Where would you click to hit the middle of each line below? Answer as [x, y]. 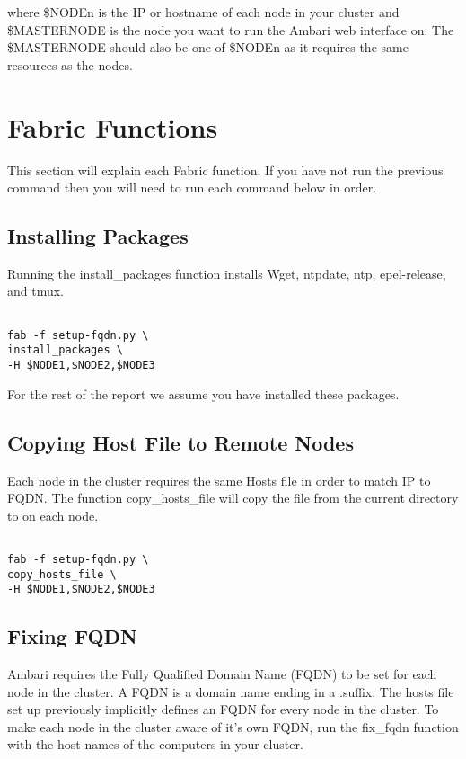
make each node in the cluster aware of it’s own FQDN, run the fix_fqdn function [233, 726]
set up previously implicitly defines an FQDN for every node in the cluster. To [223, 709]
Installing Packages [98, 236]
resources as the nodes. [70, 64]
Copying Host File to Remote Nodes [180, 442]
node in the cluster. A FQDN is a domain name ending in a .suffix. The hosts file [231, 691]
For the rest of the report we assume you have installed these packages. [203, 393]
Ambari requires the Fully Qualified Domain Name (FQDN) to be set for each [222, 674]
